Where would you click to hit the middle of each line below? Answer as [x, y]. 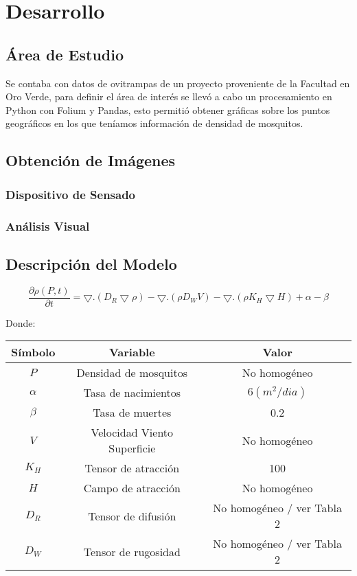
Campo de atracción [132, 488]
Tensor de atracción [132, 468]
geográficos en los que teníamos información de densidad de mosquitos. [154, 123]
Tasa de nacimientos [132, 393]
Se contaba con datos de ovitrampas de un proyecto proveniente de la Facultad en [178, 83]
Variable [132, 352]
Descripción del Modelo [91, 263]
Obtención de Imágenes [91, 160]
